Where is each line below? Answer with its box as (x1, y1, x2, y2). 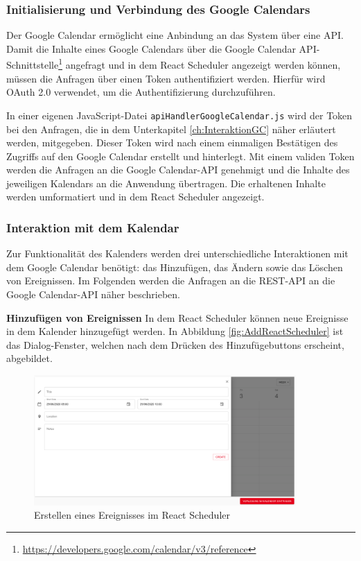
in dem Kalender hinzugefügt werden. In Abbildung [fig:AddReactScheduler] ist (6, 324, 344, 338)
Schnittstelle (6, 58, 59, 72)
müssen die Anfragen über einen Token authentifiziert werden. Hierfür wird (6, 71, 326, 85)
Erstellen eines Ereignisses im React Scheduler (34, 508, 230, 522)
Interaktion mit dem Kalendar (6, 218, 179, 236)
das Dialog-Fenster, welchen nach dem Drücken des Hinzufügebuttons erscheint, (6, 337, 344, 352)
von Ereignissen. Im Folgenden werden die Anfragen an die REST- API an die (6, 273, 335, 288)
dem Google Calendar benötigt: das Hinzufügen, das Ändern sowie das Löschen (6, 259, 343, 274)
